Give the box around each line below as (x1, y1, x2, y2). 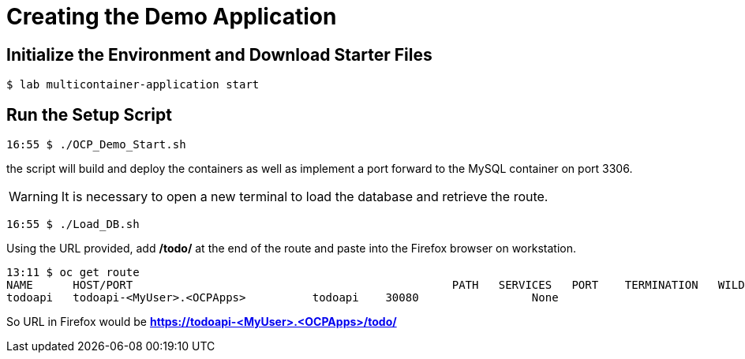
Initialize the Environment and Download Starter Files (6, 44, 432, 65)
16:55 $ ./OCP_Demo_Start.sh (6, 138, 186, 151)
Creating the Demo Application (6, 3, 337, 30)
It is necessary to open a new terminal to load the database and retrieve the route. (61, 189, 548, 205)
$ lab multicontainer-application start (6, 78, 260, 92)
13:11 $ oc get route (6, 266, 140, 279)
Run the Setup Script (6, 104, 172, 125)
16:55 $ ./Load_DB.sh (6, 218, 140, 231)
